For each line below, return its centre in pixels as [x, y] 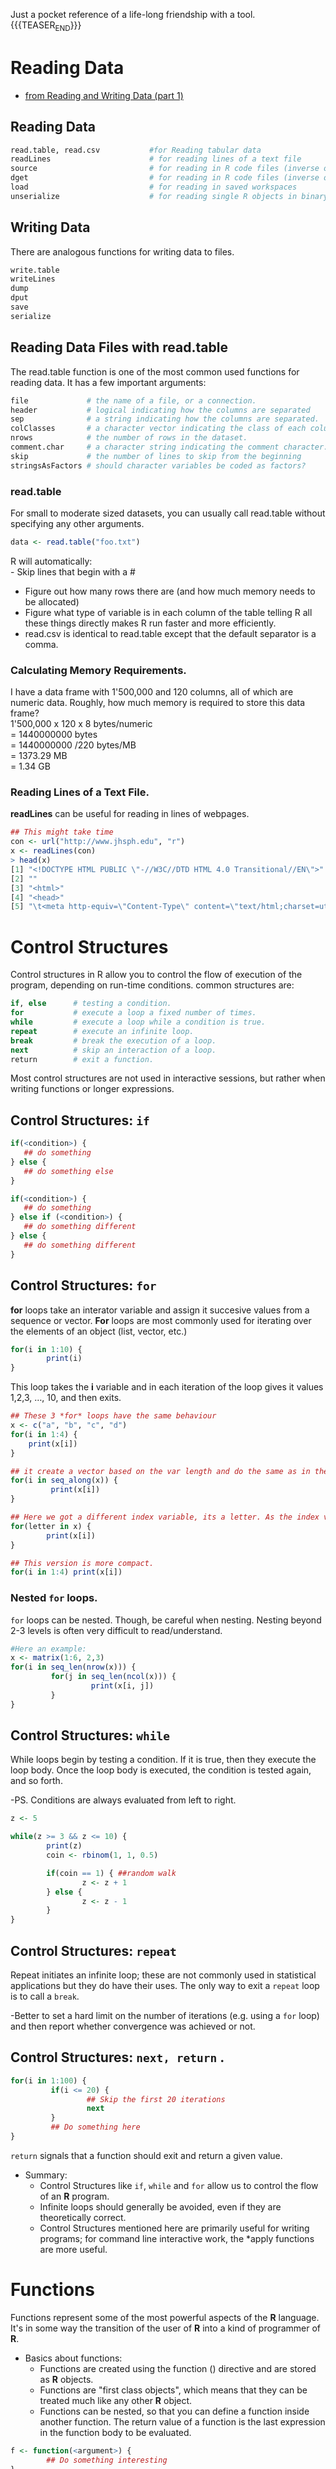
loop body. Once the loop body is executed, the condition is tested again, [161, 1770]
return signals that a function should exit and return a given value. [146, 2155]
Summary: [46, 2175]
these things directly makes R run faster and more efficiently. [150, 623]
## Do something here [95, 2127]
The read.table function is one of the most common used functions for [155, 371]
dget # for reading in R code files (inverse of [171, 178]
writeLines [33, 279]
